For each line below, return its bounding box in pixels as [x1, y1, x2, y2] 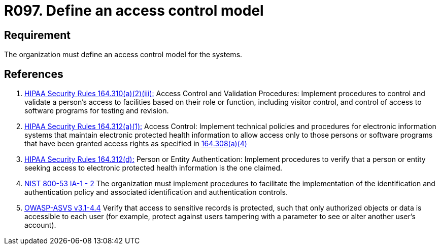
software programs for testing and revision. [24, 106, 169, 115]
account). [24, 221, 56, 230]
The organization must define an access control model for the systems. [4, 50, 243, 59]
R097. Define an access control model [4, 2, 264, 19]
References [4, 67, 63, 80]
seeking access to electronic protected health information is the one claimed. [24, 163, 283, 173]
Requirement [4, 28, 71, 41]
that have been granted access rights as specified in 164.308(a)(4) [24, 139, 247, 148]
